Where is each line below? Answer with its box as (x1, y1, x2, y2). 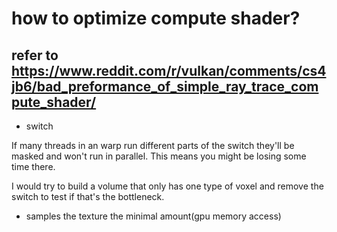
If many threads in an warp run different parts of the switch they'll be (11, 140, 295, 151)
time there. (11, 161, 56, 172)
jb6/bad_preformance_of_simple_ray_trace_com (11, 78, 319, 95)
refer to (11, 47, 59, 64)
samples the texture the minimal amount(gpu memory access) (25, 210, 282, 222)
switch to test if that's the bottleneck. (11, 191, 165, 202)
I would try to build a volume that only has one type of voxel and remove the (11, 180, 324, 192)
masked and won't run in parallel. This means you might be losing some (11, 150, 307, 162)
